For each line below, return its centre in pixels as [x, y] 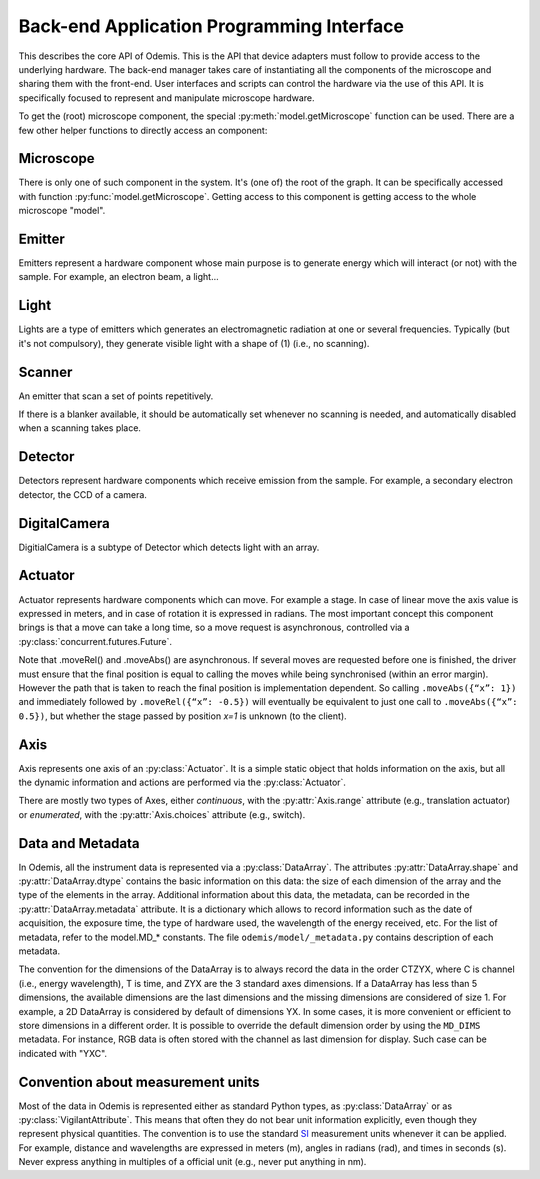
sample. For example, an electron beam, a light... [118, 277]
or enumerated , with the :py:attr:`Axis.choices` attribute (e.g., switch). [162, 814]
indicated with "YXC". [63, 1053]
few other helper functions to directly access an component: [143, 130]
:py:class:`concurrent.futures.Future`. [95, 641]
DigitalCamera [64, 523]
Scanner [45, 371]
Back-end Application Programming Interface [211, 26]
